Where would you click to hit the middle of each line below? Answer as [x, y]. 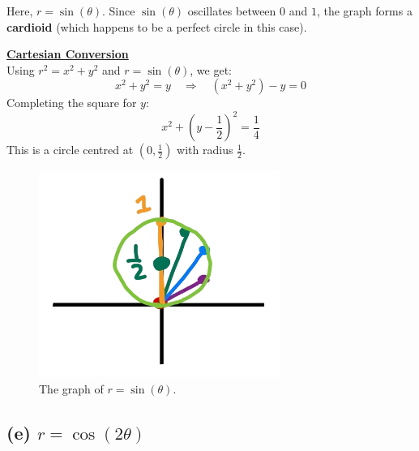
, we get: [211, 69]
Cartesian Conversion [68, 54]
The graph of [71, 388]
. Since [118, 11]
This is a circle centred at [70, 150]
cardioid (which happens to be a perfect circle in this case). [157, 26]
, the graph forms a [364, 11]
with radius [205, 150]
